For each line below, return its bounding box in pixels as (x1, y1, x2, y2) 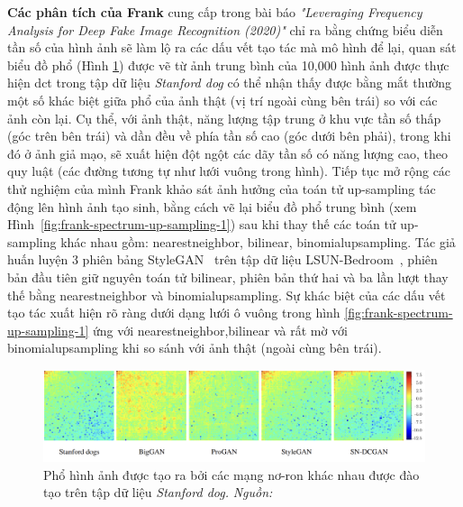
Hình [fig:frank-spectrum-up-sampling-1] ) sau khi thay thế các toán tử (7, 215, 396, 234)
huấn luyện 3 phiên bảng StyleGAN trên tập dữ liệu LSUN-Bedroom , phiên (7, 250, 438, 269)
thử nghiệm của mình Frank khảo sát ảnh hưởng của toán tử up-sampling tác (7, 179, 436, 198)
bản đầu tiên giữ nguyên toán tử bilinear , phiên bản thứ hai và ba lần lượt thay (7, 267, 449, 286)
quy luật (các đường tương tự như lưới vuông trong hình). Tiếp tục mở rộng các (7, 161, 451, 180)
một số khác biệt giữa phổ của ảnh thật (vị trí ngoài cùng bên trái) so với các (7, 90, 438, 109)
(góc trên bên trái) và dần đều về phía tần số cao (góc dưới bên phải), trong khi (7, 126, 451, 145)
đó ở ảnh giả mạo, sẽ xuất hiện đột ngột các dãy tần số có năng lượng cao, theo (7, 143, 448, 162)
